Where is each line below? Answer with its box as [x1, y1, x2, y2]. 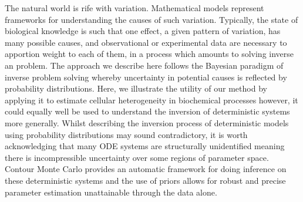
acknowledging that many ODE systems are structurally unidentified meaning [5, 140, 285, 152]
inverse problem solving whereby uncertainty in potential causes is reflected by [5, 70, 287, 83]
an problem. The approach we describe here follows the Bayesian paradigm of [5, 59, 284, 71]
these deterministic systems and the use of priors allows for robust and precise [5, 174, 286, 186]
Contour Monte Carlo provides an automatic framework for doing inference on [5, 163, 287, 175]
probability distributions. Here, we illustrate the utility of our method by [5, 82, 267, 95]
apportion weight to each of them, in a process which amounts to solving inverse [5, 48, 294, 60]
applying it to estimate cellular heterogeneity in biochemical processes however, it [5, 93, 298, 106]
